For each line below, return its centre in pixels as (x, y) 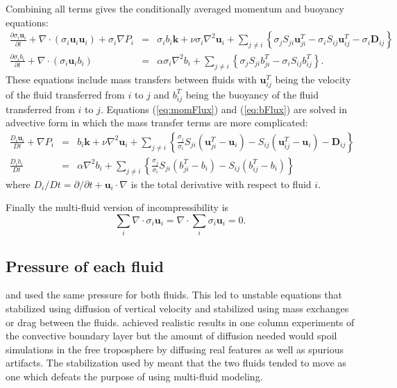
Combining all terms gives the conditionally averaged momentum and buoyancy (175, 8)
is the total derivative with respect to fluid (221, 184)
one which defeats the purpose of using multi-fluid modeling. (134, 377)
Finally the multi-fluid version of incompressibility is (117, 207)
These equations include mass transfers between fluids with (131, 79)
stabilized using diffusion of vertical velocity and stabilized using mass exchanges (177, 309)
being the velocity (313, 79)
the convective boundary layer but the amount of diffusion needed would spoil (171, 336)
